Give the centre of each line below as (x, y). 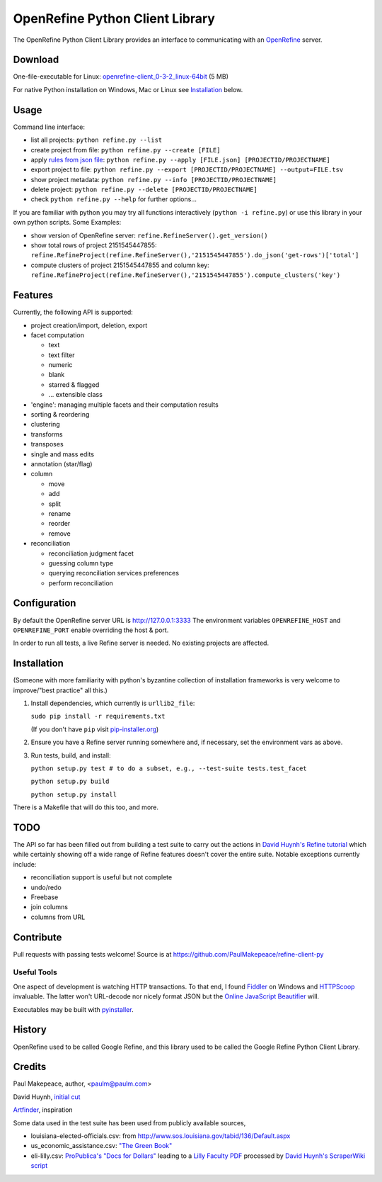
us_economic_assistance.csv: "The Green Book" (102, 1146)
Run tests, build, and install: (71, 755)
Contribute (37, 937)
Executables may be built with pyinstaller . (73, 1009)
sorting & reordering (60, 415)
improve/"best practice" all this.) (60, 690)
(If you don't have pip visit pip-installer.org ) (95, 729)
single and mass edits (63, 454)
